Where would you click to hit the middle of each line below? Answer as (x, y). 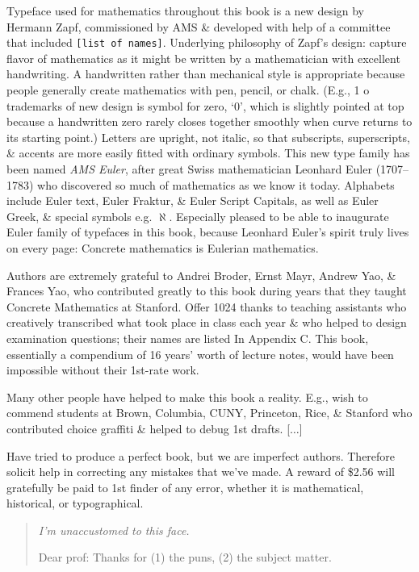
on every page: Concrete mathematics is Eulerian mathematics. (163, 247)
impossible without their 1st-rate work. (103, 370)
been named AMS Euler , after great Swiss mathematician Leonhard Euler (189, 169)
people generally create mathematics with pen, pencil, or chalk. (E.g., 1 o (188, 90)
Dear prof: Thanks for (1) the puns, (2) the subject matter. (185, 557)
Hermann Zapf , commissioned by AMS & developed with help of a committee (199, 26)
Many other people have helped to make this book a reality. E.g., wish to (187, 397)
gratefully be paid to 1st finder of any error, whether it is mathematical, (185, 487)
